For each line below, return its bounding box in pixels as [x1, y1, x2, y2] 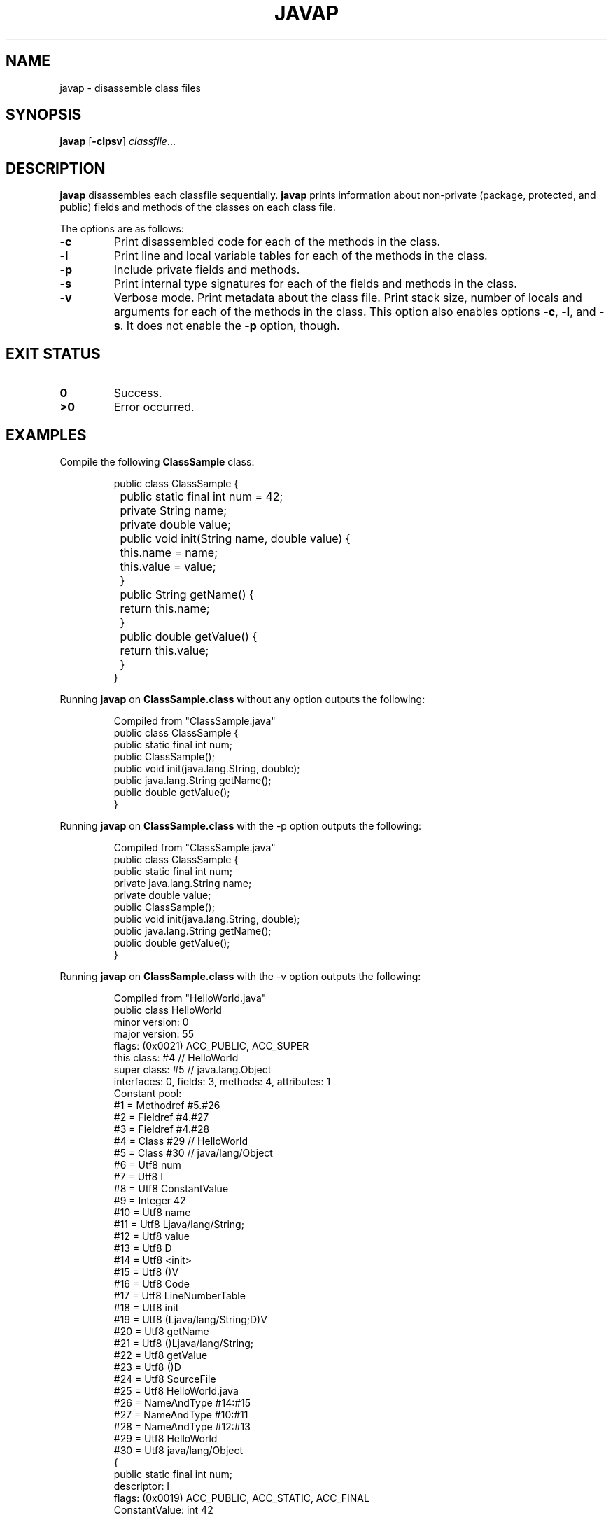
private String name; [120, 503, 227, 517]
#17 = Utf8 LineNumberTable [113, 1289, 246, 1302]
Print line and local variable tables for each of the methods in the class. [113, 249, 488, 263]
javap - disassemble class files [59, 81, 201, 94]
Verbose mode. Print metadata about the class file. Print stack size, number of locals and [113, 291, 582, 305]
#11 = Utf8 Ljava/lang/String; [113, 1218, 244, 1230]
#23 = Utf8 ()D [113, 1360, 181, 1373]
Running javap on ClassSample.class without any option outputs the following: [59, 692, 425, 705]
